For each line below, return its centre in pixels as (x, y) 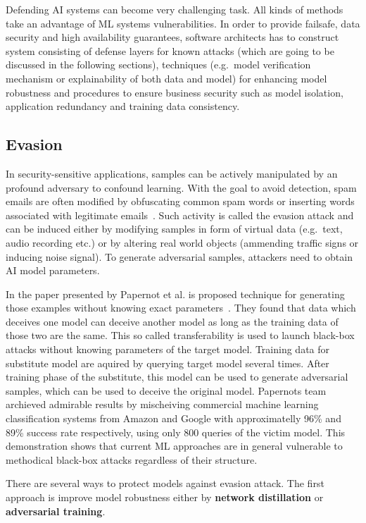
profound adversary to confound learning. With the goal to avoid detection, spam (181, 187)
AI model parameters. (53, 270)
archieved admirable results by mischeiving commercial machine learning (162, 404)
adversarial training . (56, 511)
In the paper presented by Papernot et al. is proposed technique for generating (175, 294)
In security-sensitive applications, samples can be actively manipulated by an (172, 173)
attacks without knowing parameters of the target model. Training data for (168, 349)
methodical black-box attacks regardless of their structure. (132, 459)
